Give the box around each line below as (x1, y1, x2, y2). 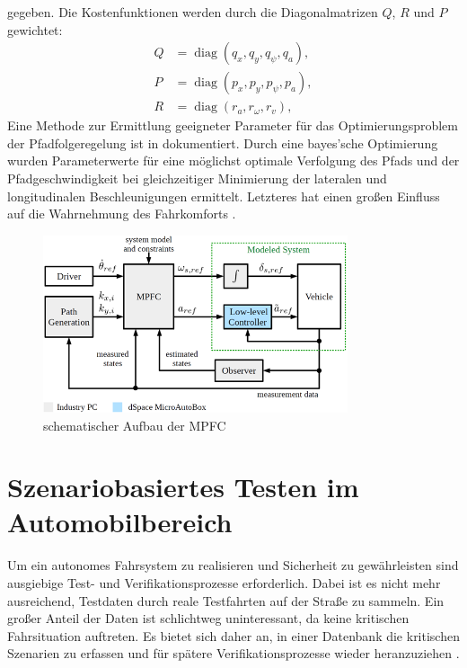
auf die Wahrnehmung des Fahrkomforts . (7, 204, 236, 223)
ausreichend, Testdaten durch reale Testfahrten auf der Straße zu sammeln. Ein (7, 591, 445, 610)
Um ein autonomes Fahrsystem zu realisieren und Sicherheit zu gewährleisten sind (7, 556, 459, 574)
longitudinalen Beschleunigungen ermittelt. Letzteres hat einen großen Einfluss (7, 186, 440, 205)
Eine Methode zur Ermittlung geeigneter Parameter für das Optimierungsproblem (7, 116, 458, 135)
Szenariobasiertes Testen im (7, 468, 359, 505)
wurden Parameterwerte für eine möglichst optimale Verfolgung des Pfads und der (7, 151, 460, 170)
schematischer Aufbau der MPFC (43, 415, 226, 434)
